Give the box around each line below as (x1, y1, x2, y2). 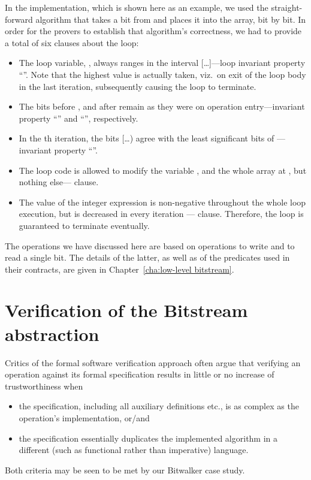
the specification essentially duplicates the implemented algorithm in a (19, 431, 278, 444)
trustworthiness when (5, 379, 83, 392)
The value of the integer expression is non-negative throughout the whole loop (19, 195, 306, 208)
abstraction (5, 321, 99, 346)
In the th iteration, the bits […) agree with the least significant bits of (19, 132, 274, 144)
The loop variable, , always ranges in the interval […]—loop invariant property (19, 56, 306, 69)
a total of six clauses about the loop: (5, 36, 139, 49)
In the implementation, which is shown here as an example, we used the (5, 1, 268, 13)
